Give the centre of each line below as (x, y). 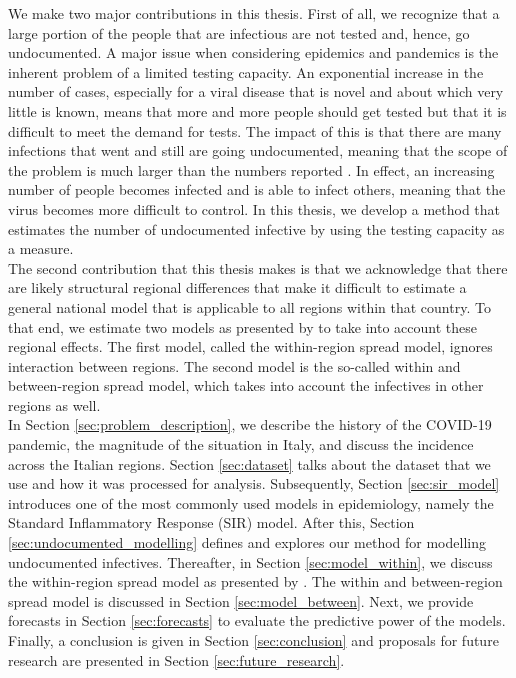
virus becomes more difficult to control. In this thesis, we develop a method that (254, 208)
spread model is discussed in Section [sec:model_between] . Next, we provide (241, 600)
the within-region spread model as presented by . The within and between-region (255, 581)
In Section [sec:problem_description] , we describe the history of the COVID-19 (250, 424)
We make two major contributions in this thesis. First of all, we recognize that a (254, 13)
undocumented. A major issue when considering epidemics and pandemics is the (253, 52)
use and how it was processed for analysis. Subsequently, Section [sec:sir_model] (254, 483)
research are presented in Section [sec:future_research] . (176, 659)
